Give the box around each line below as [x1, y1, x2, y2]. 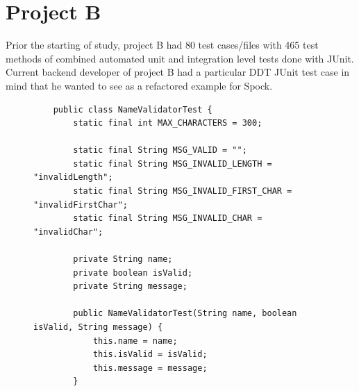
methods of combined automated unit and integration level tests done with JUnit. [6, 51, 354, 65]
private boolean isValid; [73, 267, 193, 278]
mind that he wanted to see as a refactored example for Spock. [6, 78, 273, 92]
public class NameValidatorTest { [53, 104, 212, 115]
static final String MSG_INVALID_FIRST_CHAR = [73, 186, 292, 197]
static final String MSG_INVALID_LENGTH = [73, 158, 272, 169]
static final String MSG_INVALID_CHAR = [73, 213, 262, 224]
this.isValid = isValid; [92, 349, 208, 360]
